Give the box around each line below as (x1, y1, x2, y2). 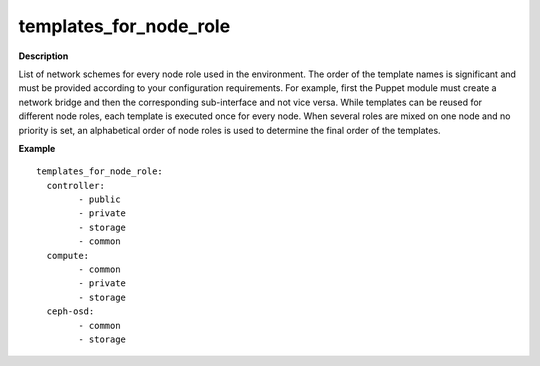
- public (78, 194, 121, 205)
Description (18, 50, 69, 62)
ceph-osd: (46, 306, 95, 317)
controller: (46, 180, 105, 191)
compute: (46, 250, 90, 261)
